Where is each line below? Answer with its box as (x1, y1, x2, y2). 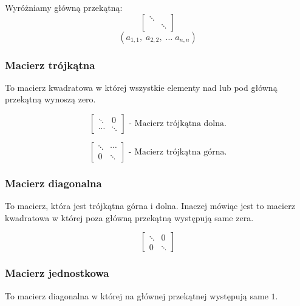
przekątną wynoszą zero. (5, 93, 96, 105)
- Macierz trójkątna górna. (128, 148, 227, 156)
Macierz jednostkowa (5, 265, 109, 281)
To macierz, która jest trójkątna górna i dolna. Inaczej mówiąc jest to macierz (5, 199, 295, 212)
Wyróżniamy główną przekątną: (5, 1, 123, 13)
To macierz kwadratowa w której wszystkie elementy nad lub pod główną (5, 81, 278, 93)
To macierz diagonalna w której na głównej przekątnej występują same (5, 289, 268, 302)
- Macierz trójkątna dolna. (129, 119, 227, 128)
